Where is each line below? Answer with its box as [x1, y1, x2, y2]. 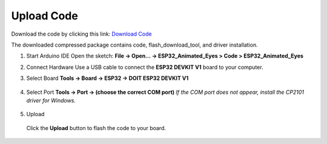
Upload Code [11, 9, 78, 22]
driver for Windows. [26, 97, 76, 104]
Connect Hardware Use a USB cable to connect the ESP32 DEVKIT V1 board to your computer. [26, 64, 263, 71]
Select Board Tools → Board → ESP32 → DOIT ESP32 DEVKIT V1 [26, 74, 189, 82]
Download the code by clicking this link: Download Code [11, 30, 152, 38]
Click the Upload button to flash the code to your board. [26, 124, 167, 131]
